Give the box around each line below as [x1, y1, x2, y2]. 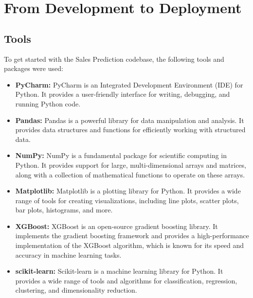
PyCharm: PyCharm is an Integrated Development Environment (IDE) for [15, 79, 243, 89]
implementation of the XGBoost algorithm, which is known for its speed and [15, 240, 244, 250]
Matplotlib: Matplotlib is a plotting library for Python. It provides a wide [15, 186, 241, 196]
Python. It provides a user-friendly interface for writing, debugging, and [15, 89, 230, 99]
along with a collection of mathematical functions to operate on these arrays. [15, 169, 245, 179]
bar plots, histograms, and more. [15, 205, 113, 215]
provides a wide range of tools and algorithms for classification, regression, [15, 275, 237, 285]
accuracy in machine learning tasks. [15, 249, 122, 260]
